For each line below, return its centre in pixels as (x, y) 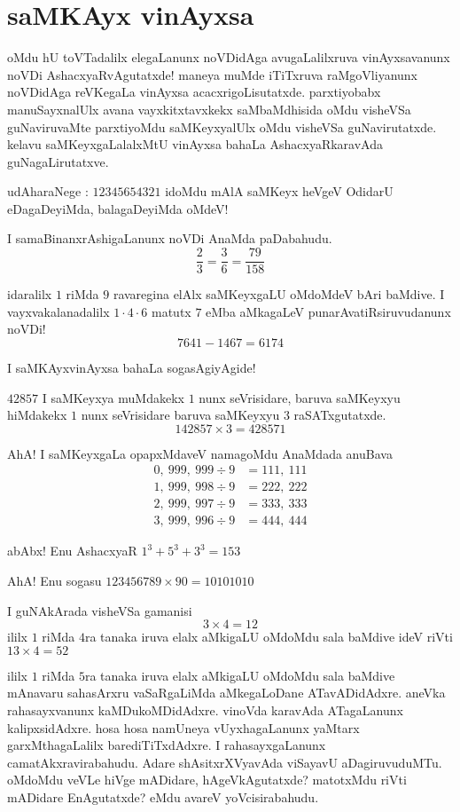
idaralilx (30, 294)
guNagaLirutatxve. (58, 161)
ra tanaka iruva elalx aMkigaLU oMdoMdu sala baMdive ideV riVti (269, 637)
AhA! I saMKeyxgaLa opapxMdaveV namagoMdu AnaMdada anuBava (200, 453)
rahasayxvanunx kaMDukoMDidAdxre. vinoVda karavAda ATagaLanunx (205, 710)
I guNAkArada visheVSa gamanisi (100, 610)
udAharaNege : (48, 191)
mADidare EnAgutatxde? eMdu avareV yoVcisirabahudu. (163, 796)
